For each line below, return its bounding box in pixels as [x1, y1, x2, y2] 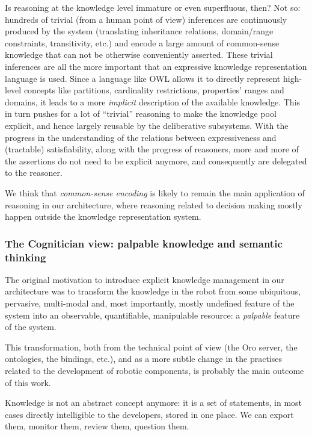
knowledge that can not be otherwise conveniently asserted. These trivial [5, 48, 273, 61]
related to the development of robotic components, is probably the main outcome [5, 364, 304, 376]
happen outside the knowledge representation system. [5, 210, 201, 223]
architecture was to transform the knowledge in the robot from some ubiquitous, [5, 285, 301, 297]
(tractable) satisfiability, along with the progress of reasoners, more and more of [5, 143, 299, 155]
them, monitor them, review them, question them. [5, 420, 189, 432]
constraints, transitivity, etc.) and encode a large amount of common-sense [5, 36, 280, 49]
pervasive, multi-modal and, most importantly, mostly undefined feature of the [5, 297, 295, 310]
